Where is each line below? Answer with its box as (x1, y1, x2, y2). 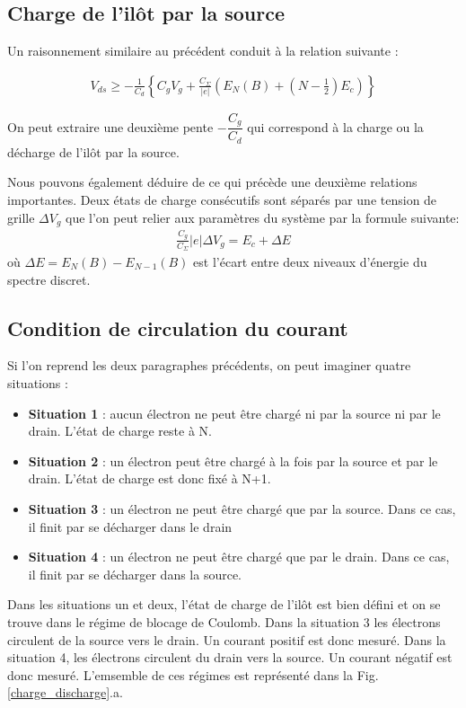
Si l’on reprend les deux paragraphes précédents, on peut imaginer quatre (7, 356, 411, 375)
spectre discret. (7, 270, 91, 288)
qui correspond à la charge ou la (247, 117, 424, 136)
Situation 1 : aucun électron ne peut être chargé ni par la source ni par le (28, 403, 441, 422)
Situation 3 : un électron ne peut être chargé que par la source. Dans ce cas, (28, 499, 456, 518)
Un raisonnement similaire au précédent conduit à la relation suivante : (7, 41, 399, 60)
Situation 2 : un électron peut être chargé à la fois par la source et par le (28, 451, 438, 470)
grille (7, 208, 35, 226)
